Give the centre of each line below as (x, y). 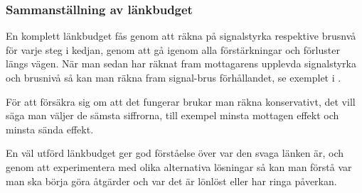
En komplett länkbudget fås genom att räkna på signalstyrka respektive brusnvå (181, 36)
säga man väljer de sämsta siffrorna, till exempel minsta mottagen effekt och (172, 115)
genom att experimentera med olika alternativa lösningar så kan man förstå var (179, 166)
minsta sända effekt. (50, 129)
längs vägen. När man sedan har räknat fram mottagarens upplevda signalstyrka (181, 64)
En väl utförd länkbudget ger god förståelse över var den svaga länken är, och (175, 153)
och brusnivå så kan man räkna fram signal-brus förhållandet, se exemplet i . (174, 77)
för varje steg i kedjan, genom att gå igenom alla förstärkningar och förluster (173, 49)
